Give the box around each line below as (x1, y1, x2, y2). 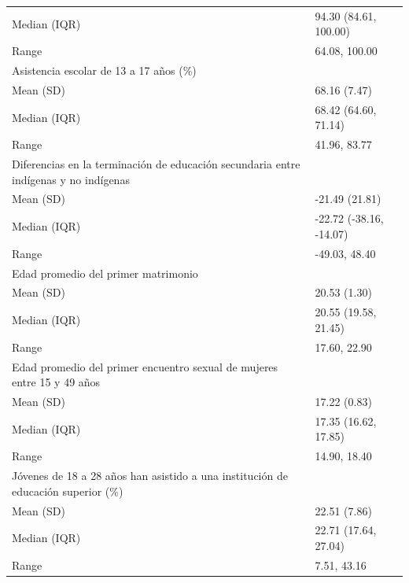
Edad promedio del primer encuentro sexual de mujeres (12, 358, 278, 375)
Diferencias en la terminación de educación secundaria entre (12, 156, 300, 172)
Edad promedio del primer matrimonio (12, 264, 198, 281)
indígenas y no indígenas (12, 171, 130, 187)
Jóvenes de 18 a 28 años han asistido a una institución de (12, 467, 288, 484)
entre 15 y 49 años (12, 374, 101, 390)
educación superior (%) (12, 482, 123, 499)
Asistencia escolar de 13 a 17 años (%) (12, 62, 197, 79)
